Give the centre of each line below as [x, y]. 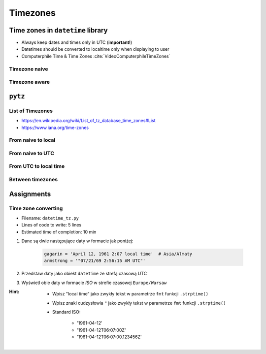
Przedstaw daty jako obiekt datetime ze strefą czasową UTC [84, 274]
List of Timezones [31, 111]
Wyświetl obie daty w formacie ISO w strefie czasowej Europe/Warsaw [94, 283]
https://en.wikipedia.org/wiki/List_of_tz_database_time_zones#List [88, 121]
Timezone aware [30, 82]
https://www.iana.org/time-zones [55, 128]
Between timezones [33, 179]
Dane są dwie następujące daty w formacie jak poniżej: [77, 241]
